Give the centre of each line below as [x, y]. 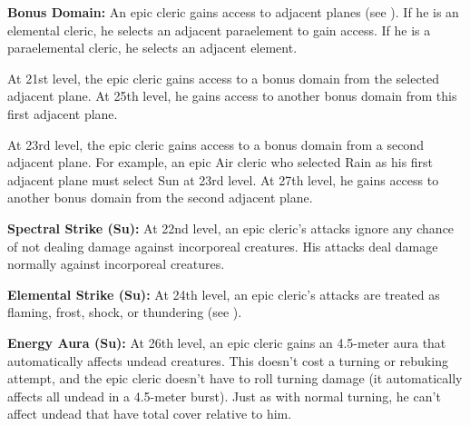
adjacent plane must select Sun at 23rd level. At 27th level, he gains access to [223, 179]
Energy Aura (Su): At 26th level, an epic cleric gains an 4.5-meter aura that [227, 342]
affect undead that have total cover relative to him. [150, 414]
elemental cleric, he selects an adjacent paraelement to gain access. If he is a [219, 30]
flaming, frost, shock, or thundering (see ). [125, 312]
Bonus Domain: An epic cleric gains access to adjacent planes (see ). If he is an [233, 12]
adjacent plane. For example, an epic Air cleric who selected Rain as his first [220, 162]
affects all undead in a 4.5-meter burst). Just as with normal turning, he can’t [224, 396]
